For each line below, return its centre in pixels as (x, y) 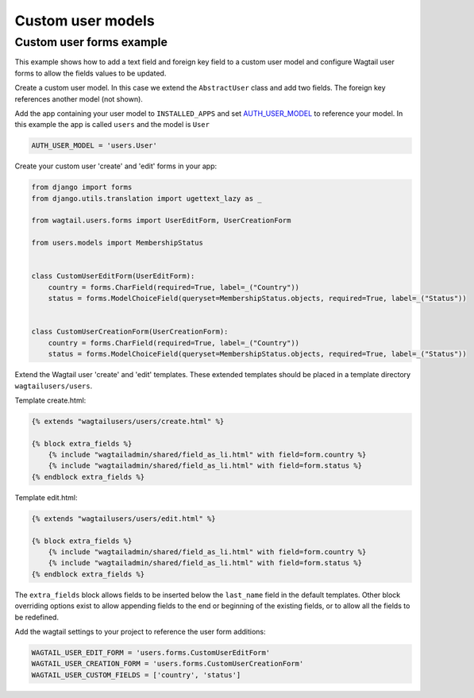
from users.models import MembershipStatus (118, 243)
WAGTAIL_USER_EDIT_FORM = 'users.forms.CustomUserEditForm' (151, 652)
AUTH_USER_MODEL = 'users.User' (94, 146)
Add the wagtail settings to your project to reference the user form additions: (140, 631)
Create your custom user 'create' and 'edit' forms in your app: (116, 166)
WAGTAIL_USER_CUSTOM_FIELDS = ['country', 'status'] (136, 675)
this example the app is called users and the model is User (112, 125)
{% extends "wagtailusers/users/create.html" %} (128, 421)
